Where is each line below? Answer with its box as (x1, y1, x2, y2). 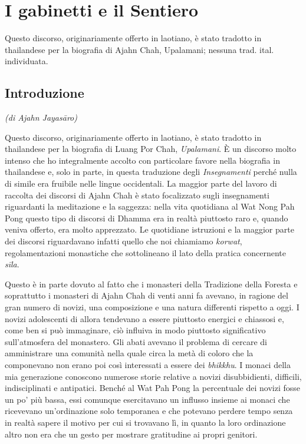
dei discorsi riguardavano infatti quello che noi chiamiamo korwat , (5, 235, 242, 247)
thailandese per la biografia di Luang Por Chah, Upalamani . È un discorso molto (5, 143, 297, 155)
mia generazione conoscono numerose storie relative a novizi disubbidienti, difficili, (5, 370, 302, 382)
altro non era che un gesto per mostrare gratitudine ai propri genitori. (5, 428, 258, 440)
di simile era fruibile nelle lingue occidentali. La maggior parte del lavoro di (5, 177, 277, 190)
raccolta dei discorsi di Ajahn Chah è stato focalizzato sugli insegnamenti (5, 188, 269, 201)
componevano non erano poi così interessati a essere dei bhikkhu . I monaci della (5, 358, 291, 370)
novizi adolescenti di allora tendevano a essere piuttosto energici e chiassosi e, (5, 312, 284, 324)
